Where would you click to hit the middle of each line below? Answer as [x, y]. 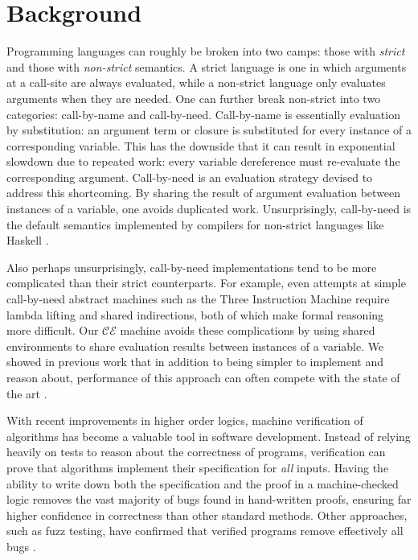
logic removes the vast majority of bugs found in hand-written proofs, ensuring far [209, 499]
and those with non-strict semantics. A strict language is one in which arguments [207, 66]
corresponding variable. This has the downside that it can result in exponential [201, 145]
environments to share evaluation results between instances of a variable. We [195, 346]
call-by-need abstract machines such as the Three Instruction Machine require [198, 299]
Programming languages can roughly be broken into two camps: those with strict [206, 51]
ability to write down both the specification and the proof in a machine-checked [203, 483]
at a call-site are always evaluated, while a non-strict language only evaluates [196, 82]
